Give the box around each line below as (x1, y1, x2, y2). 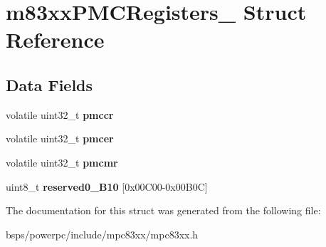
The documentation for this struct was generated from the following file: (6, 203, 321, 218)
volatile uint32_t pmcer (6, 131, 114, 146)
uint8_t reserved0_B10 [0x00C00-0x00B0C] (6, 179, 208, 194)
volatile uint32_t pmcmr (6, 154, 118, 169)
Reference (6, 25, 105, 54)
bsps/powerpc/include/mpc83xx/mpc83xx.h (6, 226, 199, 241)
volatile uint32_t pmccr (6, 107, 114, 122)
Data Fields (6, 73, 93, 95)
